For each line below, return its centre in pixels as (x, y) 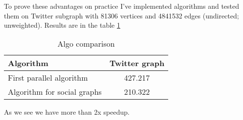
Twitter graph (137, 63)
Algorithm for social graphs (55, 91)
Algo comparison (86, 43)
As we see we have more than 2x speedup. (67, 111)
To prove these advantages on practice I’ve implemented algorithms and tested (122, 6)
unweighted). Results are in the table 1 (62, 25)
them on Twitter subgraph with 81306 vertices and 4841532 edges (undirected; (121, 15)
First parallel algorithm (48, 77)
